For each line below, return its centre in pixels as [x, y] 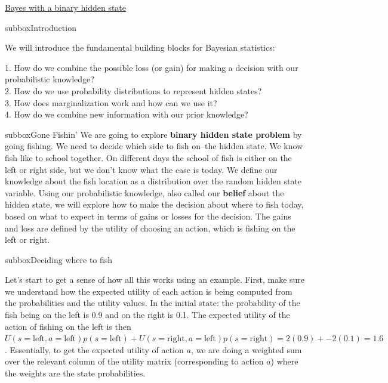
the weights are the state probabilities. [75, 373]
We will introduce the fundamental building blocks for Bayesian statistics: [140, 47]
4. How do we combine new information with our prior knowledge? [127, 114]
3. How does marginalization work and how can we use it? [111, 102]
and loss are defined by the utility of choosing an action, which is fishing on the [150, 228]
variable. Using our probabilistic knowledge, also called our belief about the [144, 192]
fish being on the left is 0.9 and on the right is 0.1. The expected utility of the [147, 315]
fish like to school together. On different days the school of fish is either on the [148, 157]
